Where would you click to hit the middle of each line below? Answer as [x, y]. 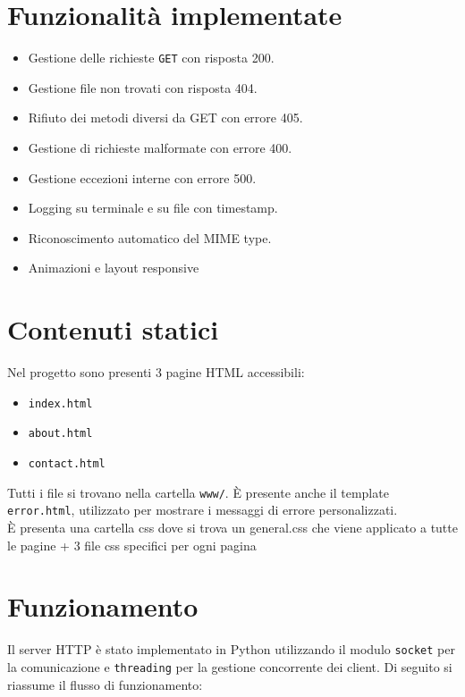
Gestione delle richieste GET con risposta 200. [151, 58]
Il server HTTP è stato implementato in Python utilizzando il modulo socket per [231, 649]
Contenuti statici [113, 329]
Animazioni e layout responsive [114, 268]
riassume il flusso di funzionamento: [105, 684]
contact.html [67, 463]
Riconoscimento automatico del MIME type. [150, 237]
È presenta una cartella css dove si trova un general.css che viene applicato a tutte [232, 527]
